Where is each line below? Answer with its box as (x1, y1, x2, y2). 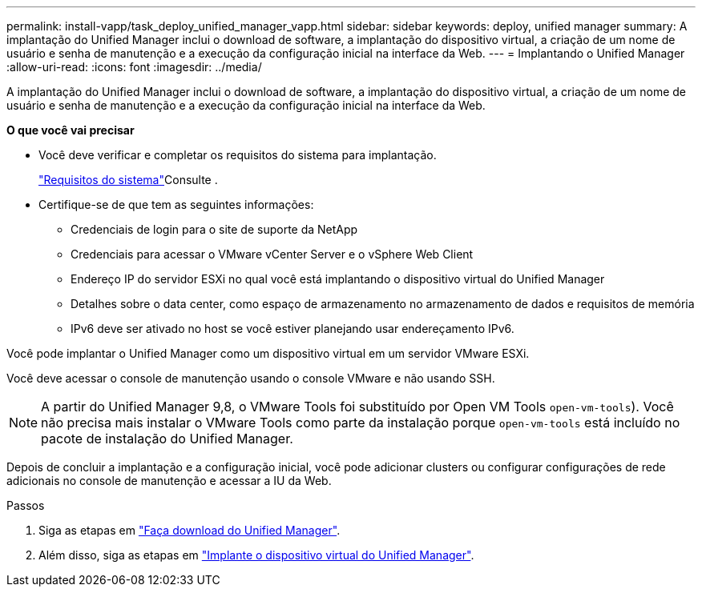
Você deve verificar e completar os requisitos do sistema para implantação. (38, 148, 437, 162)
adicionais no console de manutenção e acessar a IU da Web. (6, 474, 332, 487)
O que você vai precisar (6, 123, 135, 137)
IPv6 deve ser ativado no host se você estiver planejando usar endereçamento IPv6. (71, 322, 514, 335)
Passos (6, 499, 45, 512)
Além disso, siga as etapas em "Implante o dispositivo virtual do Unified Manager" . (38, 548, 474, 562)
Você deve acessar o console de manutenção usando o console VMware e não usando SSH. (6, 371, 495, 385)
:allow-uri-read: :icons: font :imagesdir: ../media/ (6, 60, 262, 74)
